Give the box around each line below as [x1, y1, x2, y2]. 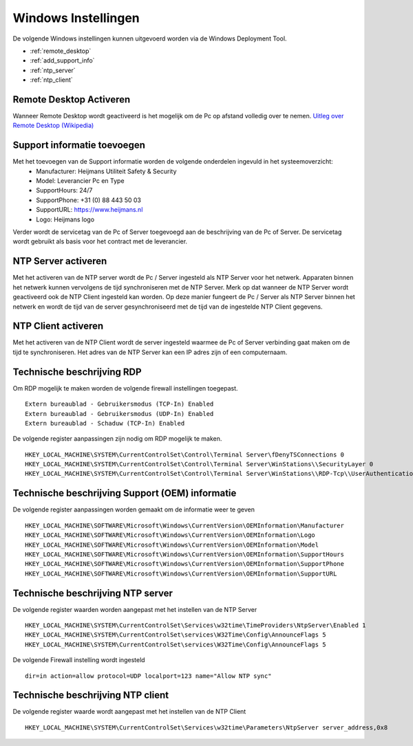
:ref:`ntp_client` [30, 76, 74, 84]
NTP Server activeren [12, 255, 107, 267]
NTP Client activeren [12, 320, 104, 332]
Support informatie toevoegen [12, 140, 146, 151]
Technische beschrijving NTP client [12, 690, 169, 701]
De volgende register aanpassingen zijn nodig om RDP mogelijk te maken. [12, 435, 222, 443]
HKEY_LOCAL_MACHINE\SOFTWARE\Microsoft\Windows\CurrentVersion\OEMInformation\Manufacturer [25, 521, 344, 529]
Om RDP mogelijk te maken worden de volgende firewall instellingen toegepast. [12, 384, 238, 392]
